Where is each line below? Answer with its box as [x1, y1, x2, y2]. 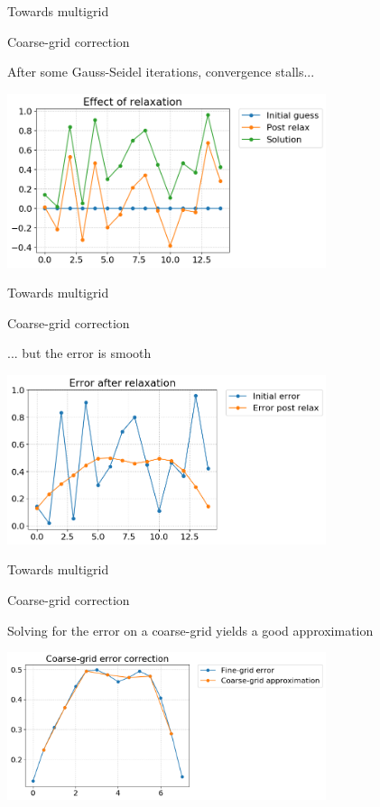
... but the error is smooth [7, 344, 152, 362]
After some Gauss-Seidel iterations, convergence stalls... [7, 62, 315, 81]
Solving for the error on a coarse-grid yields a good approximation [7, 620, 374, 639]
